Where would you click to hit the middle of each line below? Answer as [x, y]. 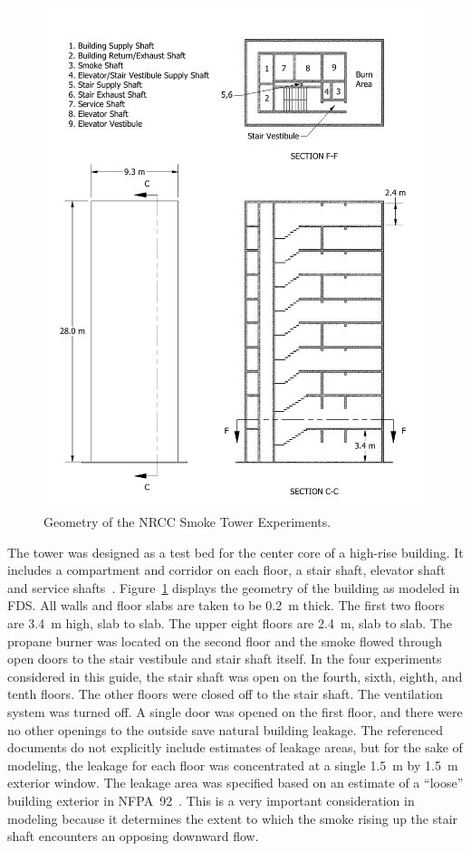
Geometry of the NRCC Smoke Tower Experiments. [187, 522]
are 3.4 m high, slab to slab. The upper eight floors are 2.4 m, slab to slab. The [230, 623]
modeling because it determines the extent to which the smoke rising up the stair [233, 818]
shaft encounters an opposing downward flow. [133, 836]
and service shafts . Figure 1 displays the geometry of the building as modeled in [234, 587]
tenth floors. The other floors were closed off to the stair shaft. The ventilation [225, 694]
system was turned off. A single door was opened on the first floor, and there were [235, 712]
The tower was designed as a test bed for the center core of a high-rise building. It [235, 552]
